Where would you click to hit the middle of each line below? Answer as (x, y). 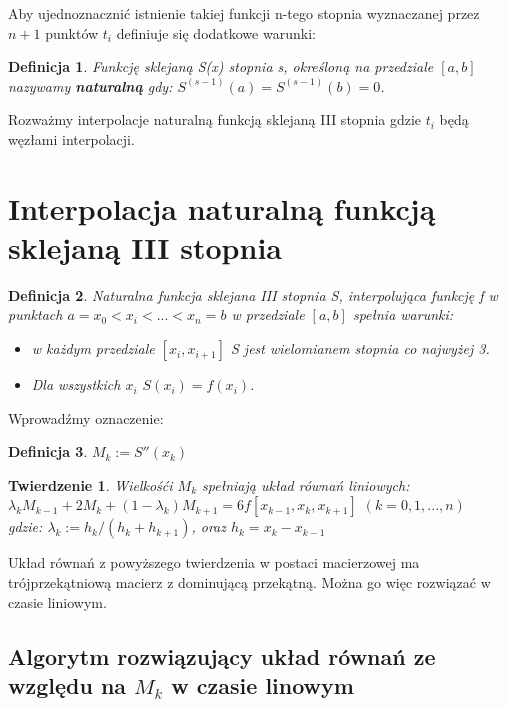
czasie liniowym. (57, 601)
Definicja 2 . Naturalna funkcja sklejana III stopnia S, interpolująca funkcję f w (253, 294)
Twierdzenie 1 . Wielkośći (90, 484)
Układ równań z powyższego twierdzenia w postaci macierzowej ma (214, 562)
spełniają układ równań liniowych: (306, 484)
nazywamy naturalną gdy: (90, 85)
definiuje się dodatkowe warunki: (216, 32)
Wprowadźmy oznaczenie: (86, 417)
